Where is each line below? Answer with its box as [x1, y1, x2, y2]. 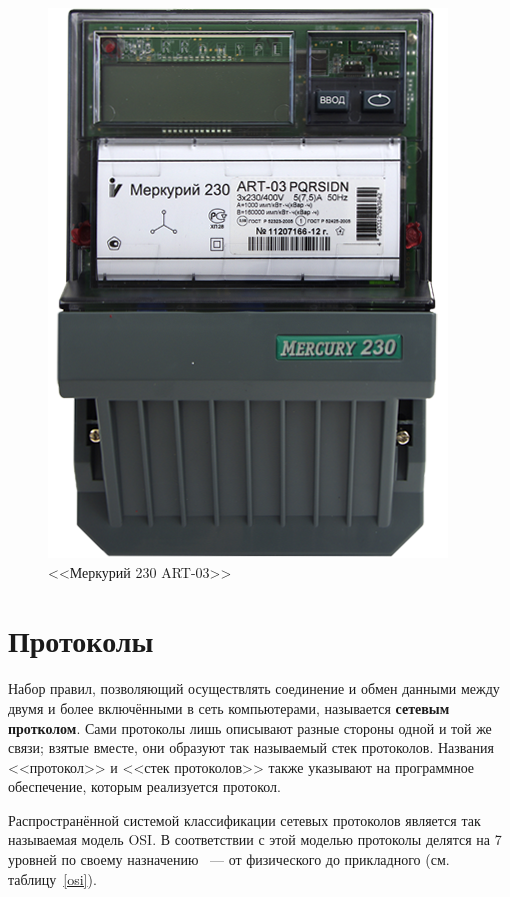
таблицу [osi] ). [8, 868, 97, 889]
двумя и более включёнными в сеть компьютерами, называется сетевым [8, 697, 450, 718]
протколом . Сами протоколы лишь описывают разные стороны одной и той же [8, 717, 492, 738]
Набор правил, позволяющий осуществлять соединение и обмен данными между [8, 678, 500, 699]
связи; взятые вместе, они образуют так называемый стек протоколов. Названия [8, 737, 494, 758]
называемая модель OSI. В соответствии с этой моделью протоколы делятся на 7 [8, 829, 502, 850]
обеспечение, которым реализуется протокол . [8, 776, 281, 797]
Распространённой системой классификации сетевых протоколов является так [8, 809, 481, 830]
